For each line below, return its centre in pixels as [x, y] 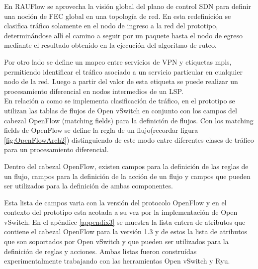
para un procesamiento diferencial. [56, 149]
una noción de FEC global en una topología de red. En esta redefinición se [118, 16]
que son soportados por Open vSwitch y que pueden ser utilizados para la [116, 241]
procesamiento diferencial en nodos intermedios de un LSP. [94, 91]
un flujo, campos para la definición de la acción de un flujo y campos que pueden [127, 176]
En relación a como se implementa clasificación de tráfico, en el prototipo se [120, 101]
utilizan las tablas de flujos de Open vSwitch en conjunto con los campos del [121, 110]
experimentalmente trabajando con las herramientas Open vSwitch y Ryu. [117, 261]
